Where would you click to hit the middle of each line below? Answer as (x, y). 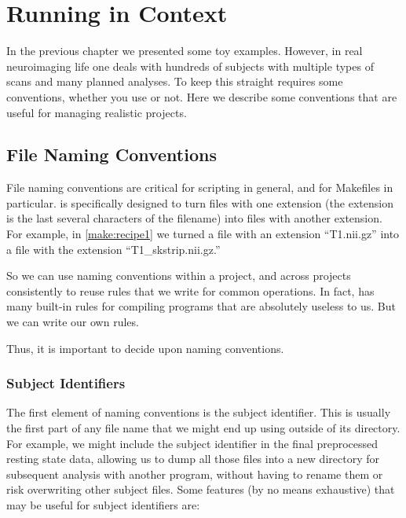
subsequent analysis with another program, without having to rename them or (195, 474)
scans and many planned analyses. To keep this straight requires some (175, 81)
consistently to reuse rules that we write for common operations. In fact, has (190, 290)
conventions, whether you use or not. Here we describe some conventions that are (202, 96)
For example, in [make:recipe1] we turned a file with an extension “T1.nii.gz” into (203, 234)
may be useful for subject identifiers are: (103, 505)
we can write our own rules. (73, 322)
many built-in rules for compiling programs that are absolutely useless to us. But (201, 306)
